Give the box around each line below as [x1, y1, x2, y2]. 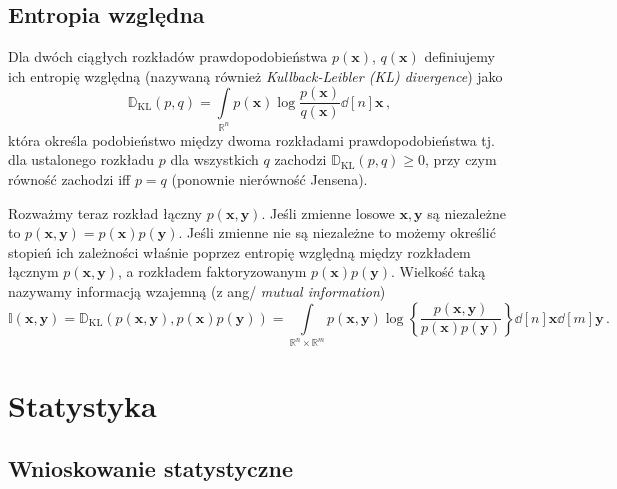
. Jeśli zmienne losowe [261, 202, 395, 223]
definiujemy [424, 46, 495, 67]
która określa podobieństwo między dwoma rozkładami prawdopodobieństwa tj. [8, 129, 495, 150]
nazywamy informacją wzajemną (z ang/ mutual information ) [8, 280, 386, 301]
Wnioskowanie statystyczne [8, 453, 293, 484]
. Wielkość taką [391, 261, 486, 282]
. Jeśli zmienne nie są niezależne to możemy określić [178, 222, 496, 243]
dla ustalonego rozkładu [8, 149, 155, 170]
